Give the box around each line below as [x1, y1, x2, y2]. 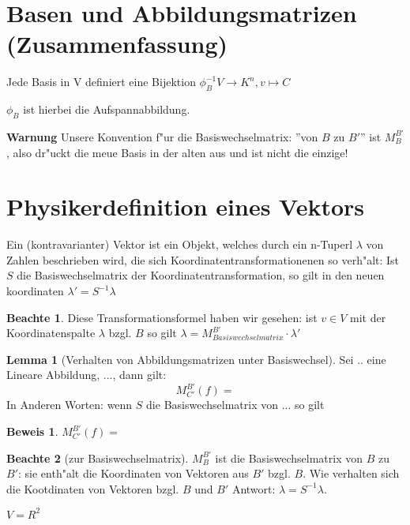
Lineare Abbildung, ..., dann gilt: [6, 366, 167, 383]
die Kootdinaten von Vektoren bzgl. [6, 480, 179, 497]
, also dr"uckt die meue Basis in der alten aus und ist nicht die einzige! [6, 144, 348, 160]
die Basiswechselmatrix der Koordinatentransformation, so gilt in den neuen [17, 267, 385, 283]
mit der [349, 309, 386, 325]
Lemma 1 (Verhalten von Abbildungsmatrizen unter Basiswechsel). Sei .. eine [6, 351, 386, 367]
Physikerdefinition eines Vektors [6, 190, 365, 223]
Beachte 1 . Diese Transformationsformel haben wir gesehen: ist [6, 309, 318, 325]
